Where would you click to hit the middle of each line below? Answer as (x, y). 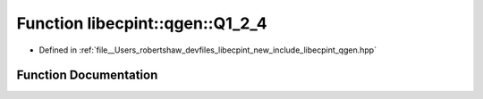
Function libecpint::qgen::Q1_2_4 (142, 23)
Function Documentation (87, 75)
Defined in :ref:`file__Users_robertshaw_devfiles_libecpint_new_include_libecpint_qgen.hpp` (208, 50)
